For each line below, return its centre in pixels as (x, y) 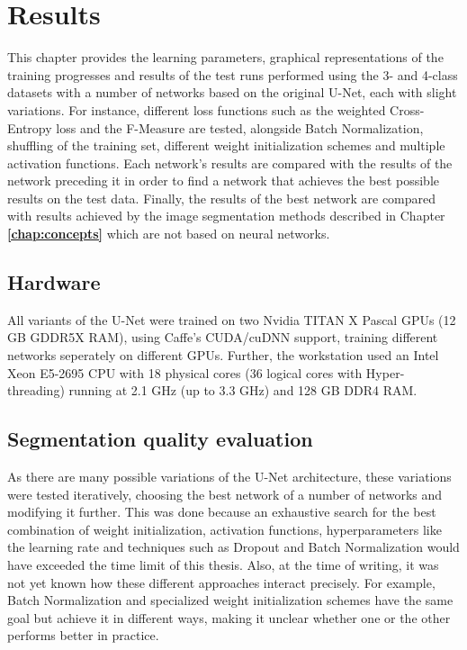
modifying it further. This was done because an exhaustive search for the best (222, 512)
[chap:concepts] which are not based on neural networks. (169, 234)
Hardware (54, 282)
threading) (36, 390)
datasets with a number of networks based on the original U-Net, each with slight (232, 92)
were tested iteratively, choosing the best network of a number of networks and (225, 494)
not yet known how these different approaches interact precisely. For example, (221, 582)
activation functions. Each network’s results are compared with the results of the (230, 162)
